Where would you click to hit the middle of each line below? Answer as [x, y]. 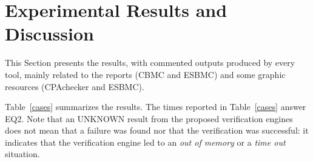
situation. [22, 154]
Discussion [49, 34]
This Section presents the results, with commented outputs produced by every [150, 63]
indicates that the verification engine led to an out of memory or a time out [145, 142]
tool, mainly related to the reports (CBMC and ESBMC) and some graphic [145, 74]
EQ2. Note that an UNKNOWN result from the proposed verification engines [149, 118]
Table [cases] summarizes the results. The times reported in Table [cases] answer [156, 107]
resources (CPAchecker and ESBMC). [75, 86]
